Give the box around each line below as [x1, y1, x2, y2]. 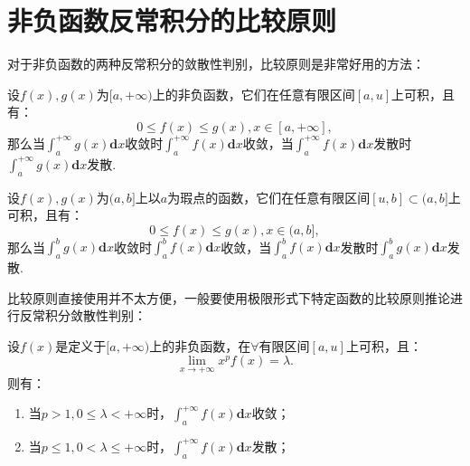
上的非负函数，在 [149, 336, 251, 355]
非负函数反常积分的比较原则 [7, 2, 337, 39]
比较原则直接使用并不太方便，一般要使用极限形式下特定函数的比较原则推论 [7, 288, 450, 307]
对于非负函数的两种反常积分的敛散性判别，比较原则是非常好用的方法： [7, 54, 425, 73]
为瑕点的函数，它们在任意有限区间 [167, 187, 371, 206]
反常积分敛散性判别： [19, 306, 146, 325]
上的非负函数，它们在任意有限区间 [152, 84, 355, 103]
